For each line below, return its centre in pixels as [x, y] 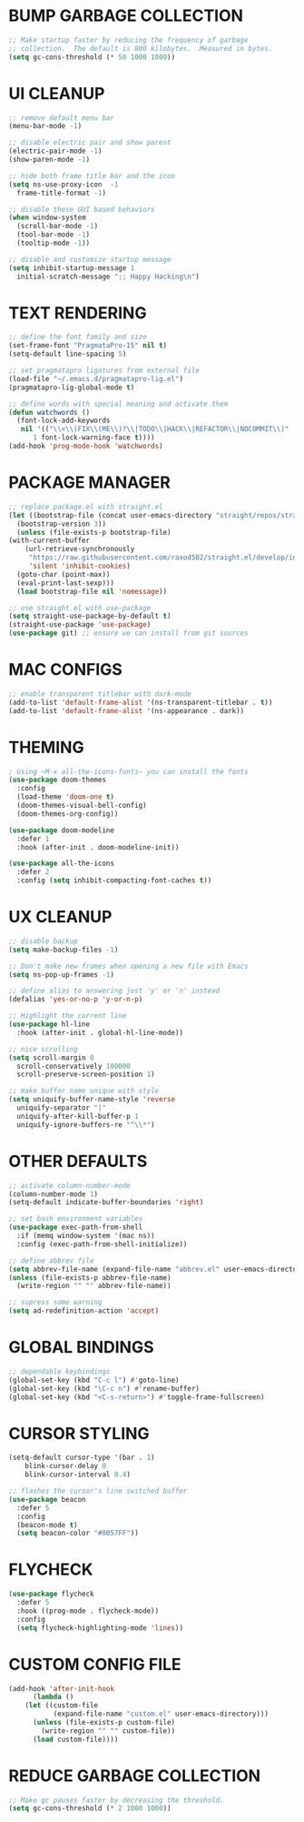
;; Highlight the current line [68, 1016]
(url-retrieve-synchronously [80, 549]
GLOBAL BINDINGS [82, 1348]
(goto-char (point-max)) [64, 574]
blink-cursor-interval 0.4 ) [78, 1475]
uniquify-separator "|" [61, 1108]
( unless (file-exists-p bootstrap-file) [94, 532]
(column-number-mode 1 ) [54, 1194]
